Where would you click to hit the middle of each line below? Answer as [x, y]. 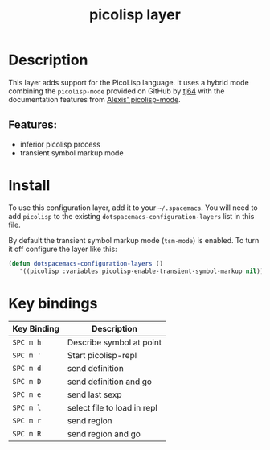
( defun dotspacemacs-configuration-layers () [86, 263]
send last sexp [94, 394]
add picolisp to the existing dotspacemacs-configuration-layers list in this [131, 216]
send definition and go [110, 382]
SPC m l [27, 408]
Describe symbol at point [115, 342]
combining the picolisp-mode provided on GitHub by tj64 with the [117, 91]
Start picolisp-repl [102, 356]
